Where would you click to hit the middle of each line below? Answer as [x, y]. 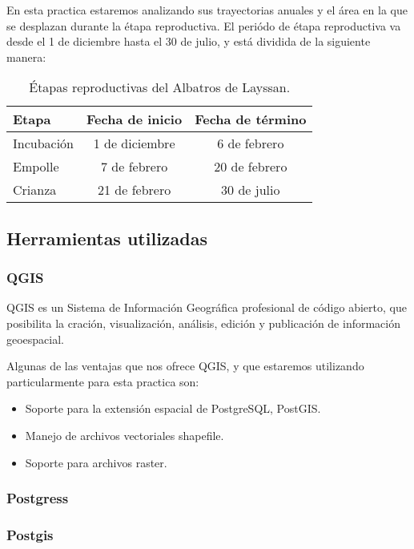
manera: [26, 57]
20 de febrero [251, 167]
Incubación [44, 143]
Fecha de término [251, 119]
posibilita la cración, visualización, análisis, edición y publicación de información [203, 323]
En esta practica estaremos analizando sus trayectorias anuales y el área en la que [207, 10]
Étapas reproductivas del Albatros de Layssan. [160, 87]
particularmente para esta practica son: [103, 381]
